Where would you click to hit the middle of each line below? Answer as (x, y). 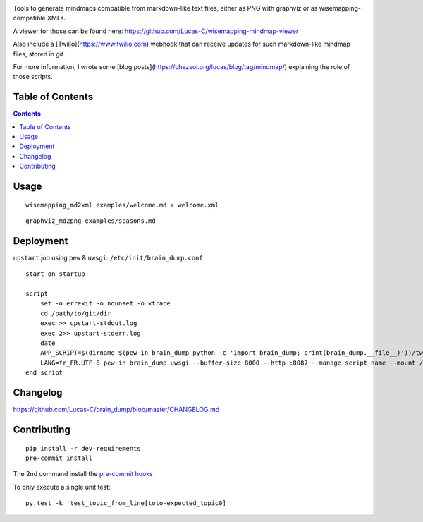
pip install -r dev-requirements (83, 448)
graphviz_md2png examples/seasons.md (91, 221)
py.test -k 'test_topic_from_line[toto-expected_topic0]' (128, 503)
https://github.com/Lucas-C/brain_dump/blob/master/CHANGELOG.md (116, 410)
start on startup (55, 274)
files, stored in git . (39, 54)
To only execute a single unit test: (62, 487)
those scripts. (33, 77)
